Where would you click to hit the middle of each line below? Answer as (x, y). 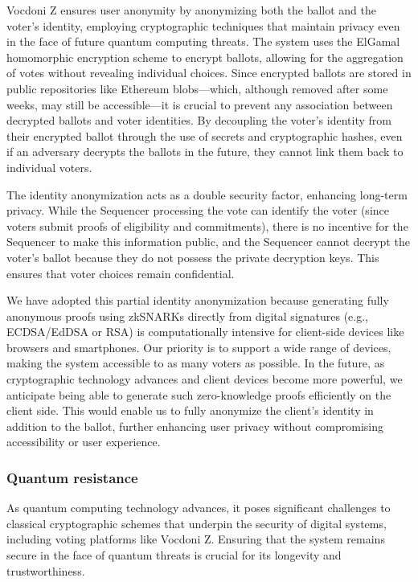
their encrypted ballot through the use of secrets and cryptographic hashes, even (205, 135)
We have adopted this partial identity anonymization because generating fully (198, 300)
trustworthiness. (46, 570)
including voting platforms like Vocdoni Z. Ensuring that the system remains (196, 539)
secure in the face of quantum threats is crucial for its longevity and (174, 555)
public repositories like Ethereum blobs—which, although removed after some (197, 88)
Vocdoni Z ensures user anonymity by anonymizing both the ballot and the (192, 10)
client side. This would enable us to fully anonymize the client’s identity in (190, 410)
